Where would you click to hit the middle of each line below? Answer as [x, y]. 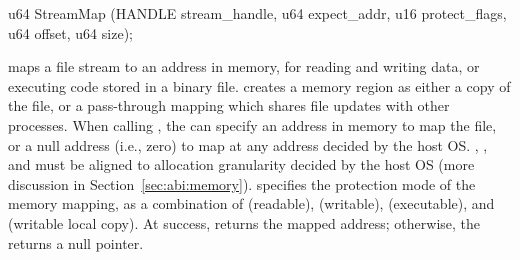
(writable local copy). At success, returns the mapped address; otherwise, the [244, 222]
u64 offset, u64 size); [70, 32]
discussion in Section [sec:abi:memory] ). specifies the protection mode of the [242, 183]
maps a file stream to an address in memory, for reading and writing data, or [244, 66]
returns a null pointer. [76, 242]
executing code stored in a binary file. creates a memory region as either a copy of [259, 85]
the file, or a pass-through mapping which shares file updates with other [229, 105]
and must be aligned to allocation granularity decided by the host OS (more [241, 164]
